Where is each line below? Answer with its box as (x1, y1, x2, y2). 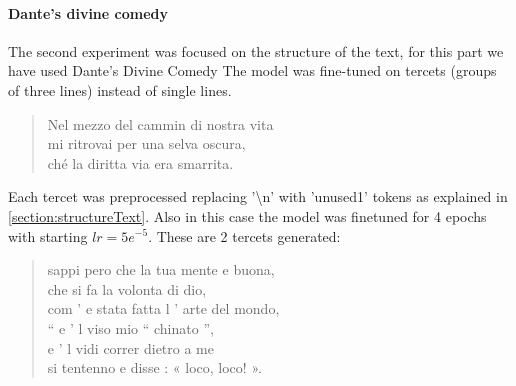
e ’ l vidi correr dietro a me (47, 337, 214, 358)
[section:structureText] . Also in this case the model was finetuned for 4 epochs (8, 205, 487, 226)
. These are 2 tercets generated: (148, 225, 341, 246)
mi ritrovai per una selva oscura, (47, 133, 246, 154)
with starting (8, 225, 88, 246)
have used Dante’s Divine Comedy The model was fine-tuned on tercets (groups (8, 60, 497, 81)
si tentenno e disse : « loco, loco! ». (47, 357, 262, 378)
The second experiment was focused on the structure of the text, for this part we (8, 40, 504, 61)
